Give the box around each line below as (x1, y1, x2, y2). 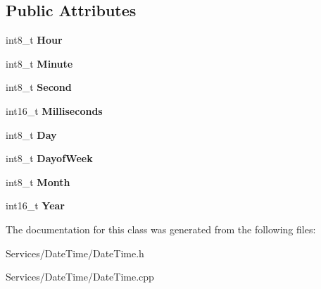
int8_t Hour (6, 32, 63, 47)
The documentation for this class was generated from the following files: (6, 221, 316, 236)
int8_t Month (6, 174, 70, 189)
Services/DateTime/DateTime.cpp (6, 269, 154, 284)
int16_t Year (6, 198, 65, 213)
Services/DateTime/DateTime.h (6, 245, 144, 260)
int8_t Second (6, 80, 72, 94)
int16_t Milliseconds (6, 103, 103, 118)
